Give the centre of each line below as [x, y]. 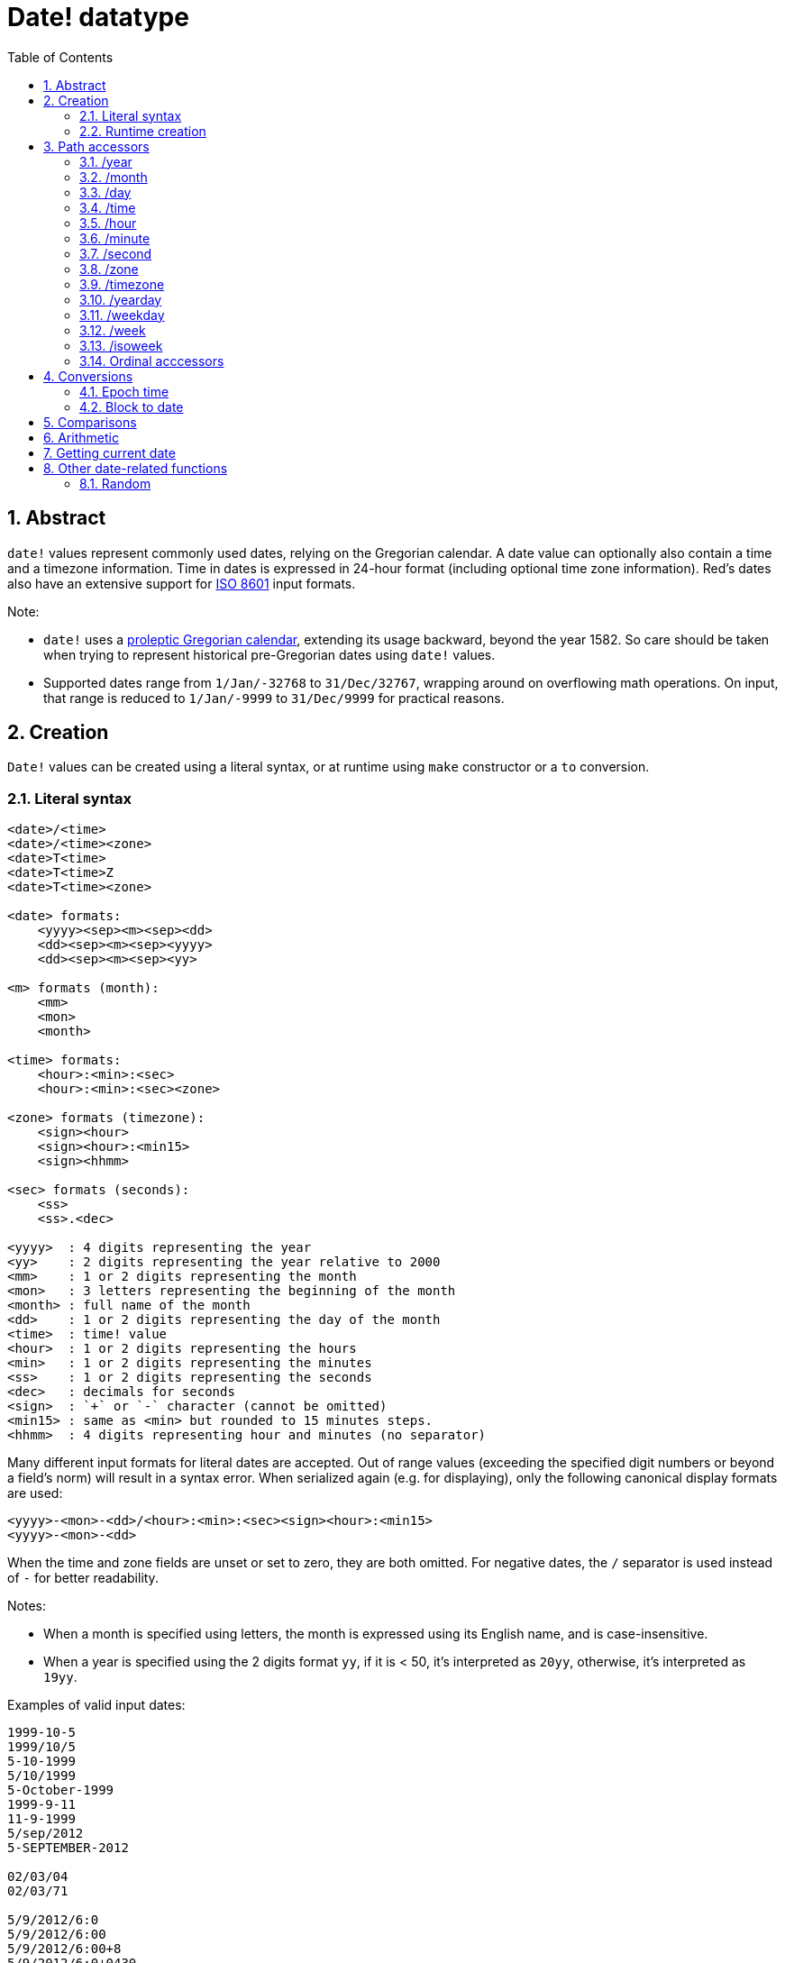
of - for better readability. [83, 1578]
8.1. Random [115, 483]
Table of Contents [60, 57]
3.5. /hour [108, 223]
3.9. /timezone [122, 284]
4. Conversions [88, 376]
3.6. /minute [115, 238]
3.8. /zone [109, 269]
